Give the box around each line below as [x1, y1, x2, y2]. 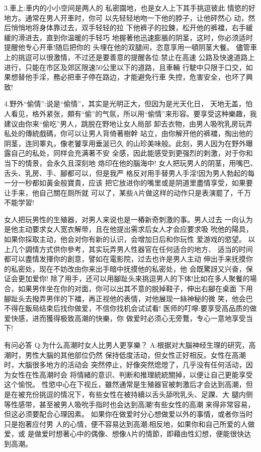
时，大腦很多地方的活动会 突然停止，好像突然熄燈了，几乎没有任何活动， [4, 359, 246, 370]
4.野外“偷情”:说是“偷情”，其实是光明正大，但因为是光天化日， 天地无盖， [4, 98, 245, 109]
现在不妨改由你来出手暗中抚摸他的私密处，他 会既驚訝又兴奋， [39, 263, 246, 274]
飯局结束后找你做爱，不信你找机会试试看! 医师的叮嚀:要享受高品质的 [25, 303, 250, 313]
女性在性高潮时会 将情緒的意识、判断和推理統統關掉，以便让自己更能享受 [11, 369, 253, 379]
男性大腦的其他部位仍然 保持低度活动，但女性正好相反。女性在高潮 [25, 349, 246, 360]
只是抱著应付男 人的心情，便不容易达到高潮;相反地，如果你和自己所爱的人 [4, 418, 248, 429]
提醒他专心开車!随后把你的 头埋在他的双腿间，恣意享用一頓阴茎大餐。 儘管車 [4, 42, 257, 52]
